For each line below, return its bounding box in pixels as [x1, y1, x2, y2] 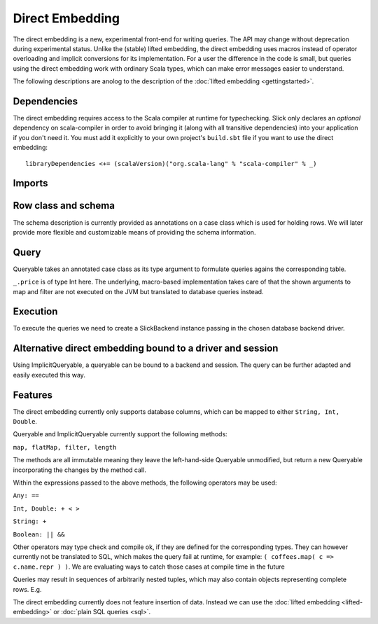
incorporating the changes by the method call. [13, 466, 146, 474]
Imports [13, 177, 48, 189]
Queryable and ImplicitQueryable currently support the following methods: [13, 430, 227, 438]
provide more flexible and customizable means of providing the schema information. [13, 228, 256, 236]
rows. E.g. [13, 585, 42, 593]
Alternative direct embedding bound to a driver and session [13, 342, 279, 354]
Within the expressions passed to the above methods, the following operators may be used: [13, 478, 277, 487]
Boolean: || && [13, 530, 66, 539]
